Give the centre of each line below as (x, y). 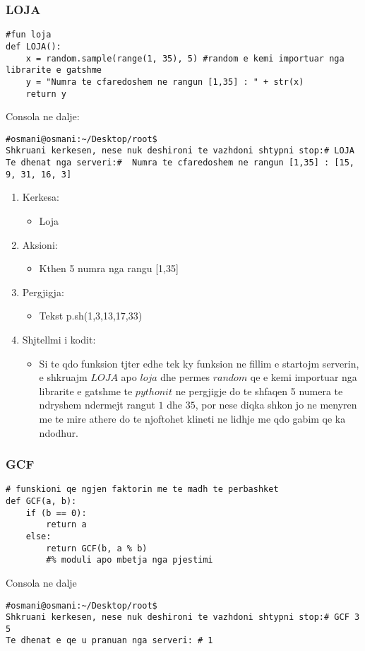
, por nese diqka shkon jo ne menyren (276, 405)
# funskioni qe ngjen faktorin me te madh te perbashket (142, 489)
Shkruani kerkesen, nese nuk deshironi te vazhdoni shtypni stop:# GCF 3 (183, 617)
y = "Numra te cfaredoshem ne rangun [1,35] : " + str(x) (165, 82)
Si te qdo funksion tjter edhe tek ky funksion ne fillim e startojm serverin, (199, 363)
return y (46, 94)
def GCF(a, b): (41, 501)
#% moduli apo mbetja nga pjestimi (130, 560)
